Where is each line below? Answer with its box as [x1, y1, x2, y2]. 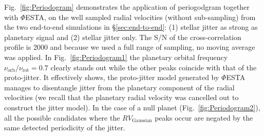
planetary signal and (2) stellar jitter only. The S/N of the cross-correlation [4, 31, 241, 42]
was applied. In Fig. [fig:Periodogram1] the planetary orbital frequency [4, 51, 228, 62]
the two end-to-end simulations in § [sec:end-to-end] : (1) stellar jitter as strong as [4, 22, 258, 32]
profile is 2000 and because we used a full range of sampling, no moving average [4, 42, 255, 52]
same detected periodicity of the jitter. [4, 122, 125, 133]
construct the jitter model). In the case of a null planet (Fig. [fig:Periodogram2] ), [4, 102, 260, 112]
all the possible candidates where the [4, 112, 120, 123]
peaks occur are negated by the [155, 112, 253, 123]
